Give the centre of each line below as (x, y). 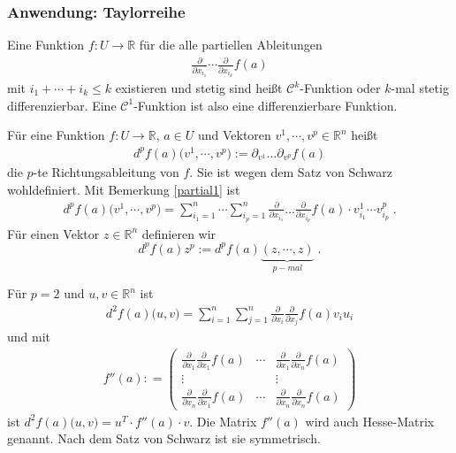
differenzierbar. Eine (62, 105)
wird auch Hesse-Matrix (370, 421)
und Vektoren (234, 135)
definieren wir (179, 233)
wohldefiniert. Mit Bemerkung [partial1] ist (124, 189)
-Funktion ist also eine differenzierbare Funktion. (266, 105)
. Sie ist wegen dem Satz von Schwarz (291, 171)
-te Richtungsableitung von (106, 171)
